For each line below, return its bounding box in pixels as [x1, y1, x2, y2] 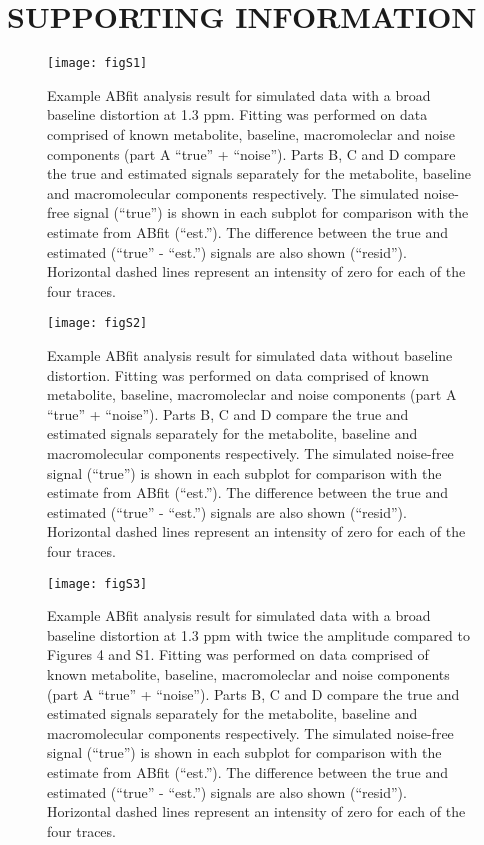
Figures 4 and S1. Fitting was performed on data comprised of [47, 644, 429, 665]
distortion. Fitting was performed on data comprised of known [47, 364, 430, 385]
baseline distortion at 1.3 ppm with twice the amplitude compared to [47, 624, 470, 645]
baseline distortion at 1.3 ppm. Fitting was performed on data [47, 104, 428, 125]
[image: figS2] [47, 316, 148, 331]
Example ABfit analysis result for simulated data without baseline [47, 344, 453, 365]
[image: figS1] [47, 56, 148, 71]
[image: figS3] [47, 576, 148, 591]
